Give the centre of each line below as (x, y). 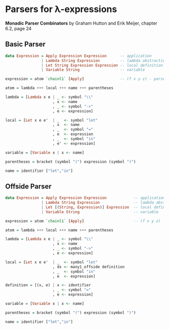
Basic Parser (25, 44)
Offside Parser (28, 186)
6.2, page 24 (18, 28)
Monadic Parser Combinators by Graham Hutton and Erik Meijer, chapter (81, 23)
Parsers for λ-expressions (61, 9)
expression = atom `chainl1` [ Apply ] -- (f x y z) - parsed (86, 79)
